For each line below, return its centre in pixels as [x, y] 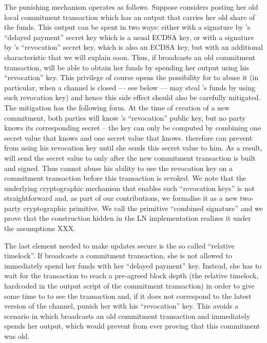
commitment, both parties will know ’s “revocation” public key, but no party [125, 117]
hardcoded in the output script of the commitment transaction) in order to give [129, 286]
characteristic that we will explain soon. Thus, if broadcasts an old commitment [130, 57]
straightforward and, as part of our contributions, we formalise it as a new [121, 198]
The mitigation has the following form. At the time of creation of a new [117, 107]
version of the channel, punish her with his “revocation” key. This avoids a [121, 306]
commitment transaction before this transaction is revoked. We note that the [125, 178]
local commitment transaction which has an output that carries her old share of [130, 17]
